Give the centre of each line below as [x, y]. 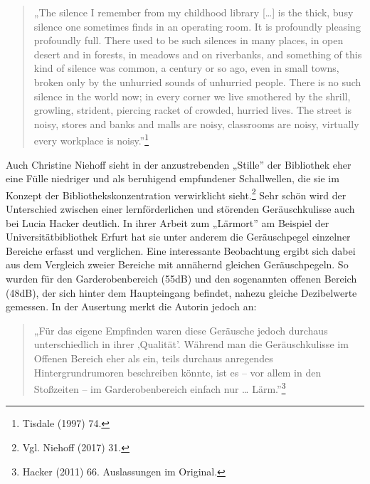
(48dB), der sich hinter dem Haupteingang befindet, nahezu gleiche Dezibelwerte [181, 292]
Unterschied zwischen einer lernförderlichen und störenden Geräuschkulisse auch [180, 209]
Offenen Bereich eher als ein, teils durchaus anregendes [153, 358]
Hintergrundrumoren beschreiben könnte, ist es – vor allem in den [178, 372]
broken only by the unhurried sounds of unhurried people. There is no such [197, 81]
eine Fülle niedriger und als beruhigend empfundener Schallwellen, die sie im [173, 178]
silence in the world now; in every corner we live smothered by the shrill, [192, 96]
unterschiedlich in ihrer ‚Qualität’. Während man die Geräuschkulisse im [191, 344]
